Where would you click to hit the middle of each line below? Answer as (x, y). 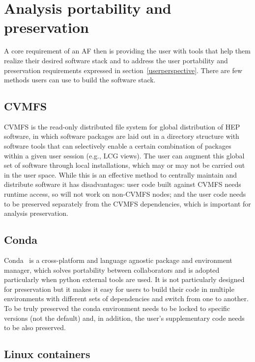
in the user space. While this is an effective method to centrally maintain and (121, 174)
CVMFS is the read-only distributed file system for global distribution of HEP (122, 126)
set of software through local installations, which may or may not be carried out (125, 165)
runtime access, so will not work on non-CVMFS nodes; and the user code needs (125, 194)
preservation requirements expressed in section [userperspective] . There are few (123, 70)
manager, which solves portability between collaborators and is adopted (112, 270)
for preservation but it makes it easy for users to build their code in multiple (119, 289)
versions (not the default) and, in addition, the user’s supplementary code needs (124, 318)
